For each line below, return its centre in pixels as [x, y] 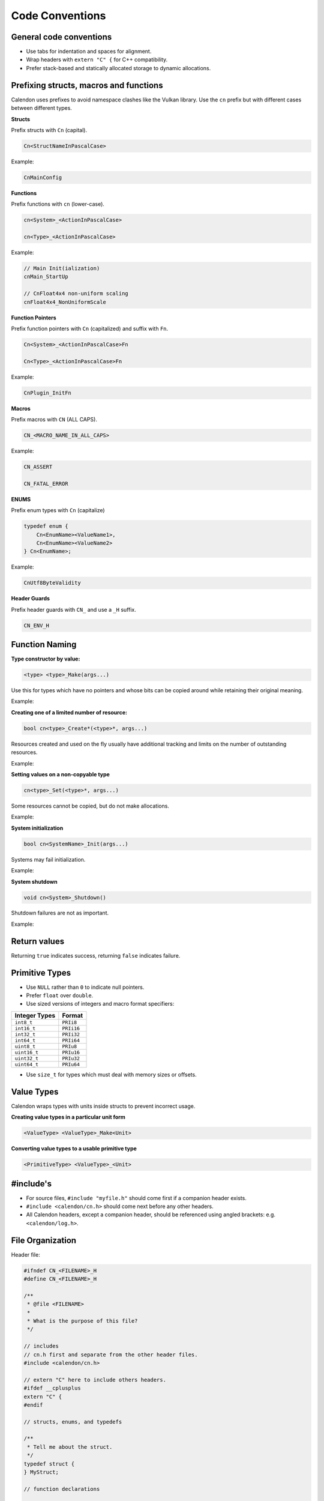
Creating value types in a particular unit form [68, 1117]
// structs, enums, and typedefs [73, 1422]
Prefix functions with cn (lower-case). [58, 204]
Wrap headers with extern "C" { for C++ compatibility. [97, 59]
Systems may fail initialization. [48, 859]
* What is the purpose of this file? [82, 1321]
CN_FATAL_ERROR [46, 484]
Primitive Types [41, 973]
